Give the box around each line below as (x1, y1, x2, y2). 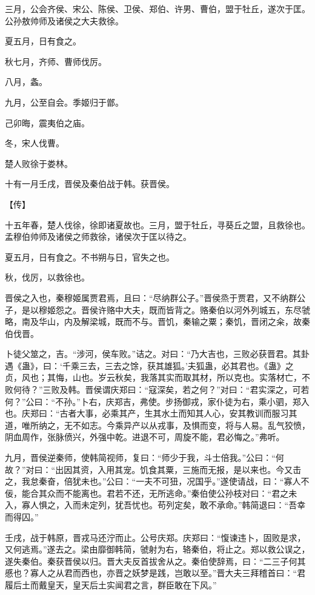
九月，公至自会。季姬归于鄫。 (5, 95, 124, 108)
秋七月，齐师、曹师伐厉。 (5, 55, 107, 67)
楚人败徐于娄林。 (5, 157, 73, 169)
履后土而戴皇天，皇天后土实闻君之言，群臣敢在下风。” (5, 578, 217, 591)
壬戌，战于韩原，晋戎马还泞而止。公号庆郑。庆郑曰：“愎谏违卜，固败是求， (5, 531, 306, 543)
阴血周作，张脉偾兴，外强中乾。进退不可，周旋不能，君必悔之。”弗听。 (5, 430, 285, 443)
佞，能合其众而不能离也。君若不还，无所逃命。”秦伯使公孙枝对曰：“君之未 (5, 486, 297, 499)
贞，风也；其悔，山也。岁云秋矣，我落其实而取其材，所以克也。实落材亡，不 (5, 371, 310, 384)
